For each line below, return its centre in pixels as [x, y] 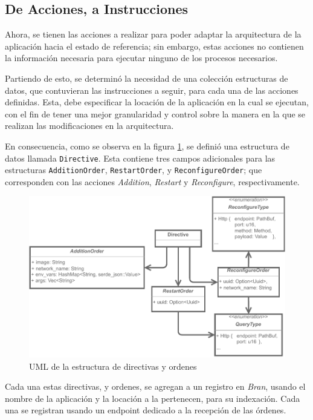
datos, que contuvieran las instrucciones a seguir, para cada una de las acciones [152, 90]
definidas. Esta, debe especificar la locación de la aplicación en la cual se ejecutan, [157, 102]
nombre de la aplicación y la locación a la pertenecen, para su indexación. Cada [153, 398]
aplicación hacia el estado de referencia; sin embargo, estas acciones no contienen [154, 46]
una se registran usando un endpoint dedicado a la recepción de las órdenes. [146, 410]
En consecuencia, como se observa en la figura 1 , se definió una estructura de [147, 146]
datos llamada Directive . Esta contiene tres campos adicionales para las [140, 158]
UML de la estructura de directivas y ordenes [113, 366]
